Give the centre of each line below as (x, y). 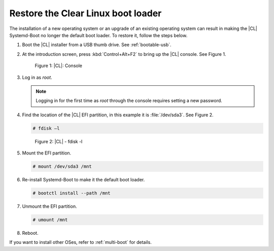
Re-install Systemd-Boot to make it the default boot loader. (83, 180)
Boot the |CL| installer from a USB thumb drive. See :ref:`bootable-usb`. (97, 45)
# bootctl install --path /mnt (72, 193)
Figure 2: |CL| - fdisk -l (59, 141)
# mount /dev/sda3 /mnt (62, 167)
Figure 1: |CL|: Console (58, 66)
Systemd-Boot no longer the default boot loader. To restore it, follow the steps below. (98, 35)
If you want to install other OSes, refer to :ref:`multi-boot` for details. (80, 242)
